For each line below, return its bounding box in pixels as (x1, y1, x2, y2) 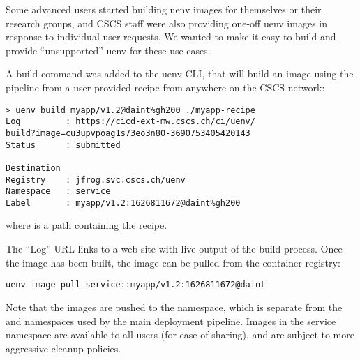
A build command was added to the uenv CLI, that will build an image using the (6, 66, 354, 81)
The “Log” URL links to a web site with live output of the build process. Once (6, 241, 343, 256)
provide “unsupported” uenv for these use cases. (6, 43, 211, 57)
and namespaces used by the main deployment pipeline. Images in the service (6, 313, 336, 328)
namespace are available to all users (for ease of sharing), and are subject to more (6, 327, 354, 342)
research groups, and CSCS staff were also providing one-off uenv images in (6, 15, 327, 30)
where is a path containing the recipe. (6, 218, 167, 232)
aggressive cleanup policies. (6, 340, 121, 355)
